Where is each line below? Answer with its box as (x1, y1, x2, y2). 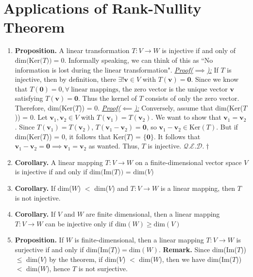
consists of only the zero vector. (145, 93, 239, 103)
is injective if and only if (15, 166, 87, 177)
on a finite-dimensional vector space (135, 157, 242, 167)
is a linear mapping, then (160, 183, 236, 193)
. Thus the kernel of (78, 93, 137, 103)
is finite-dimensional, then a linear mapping (74, 235, 204, 245)
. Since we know (191, 74, 239, 84)
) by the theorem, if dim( (44, 254, 119, 264)
